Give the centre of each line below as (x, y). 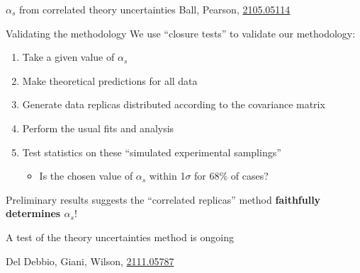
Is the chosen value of (86, 176)
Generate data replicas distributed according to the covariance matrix (174, 104)
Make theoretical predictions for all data (110, 80)
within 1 (167, 176)
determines (33, 213)
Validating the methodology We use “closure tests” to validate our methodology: (181, 33)
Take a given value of (68, 57)
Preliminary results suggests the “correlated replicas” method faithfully (163, 199)
